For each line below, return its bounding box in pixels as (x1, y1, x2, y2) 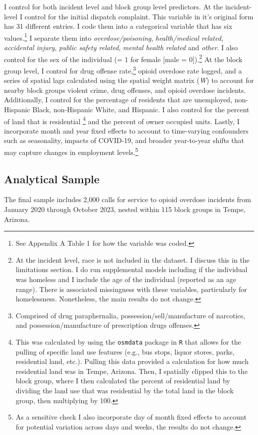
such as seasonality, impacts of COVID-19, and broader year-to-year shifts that (4, 135, 244, 145)
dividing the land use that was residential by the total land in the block (15, 385, 234, 395)
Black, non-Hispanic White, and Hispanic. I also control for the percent (32, 104, 250, 114)
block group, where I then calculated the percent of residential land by (15, 375, 230, 386)
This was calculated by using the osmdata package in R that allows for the (15, 336, 241, 347)
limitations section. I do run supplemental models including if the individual (15, 264, 248, 275)
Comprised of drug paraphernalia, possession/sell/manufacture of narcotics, (15, 310, 246, 320)
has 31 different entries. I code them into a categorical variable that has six (4, 21, 233, 31)
